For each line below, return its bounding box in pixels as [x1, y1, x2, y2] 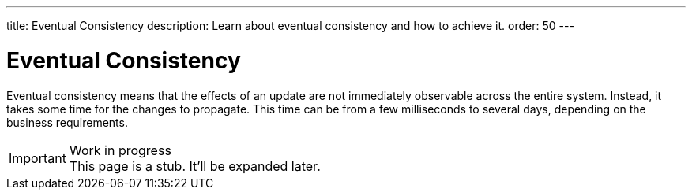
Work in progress [69, 142, 171, 158]
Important [9, 150, 66, 166]
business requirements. [6, 115, 128, 129]
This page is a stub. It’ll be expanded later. [69, 157, 321, 174]
